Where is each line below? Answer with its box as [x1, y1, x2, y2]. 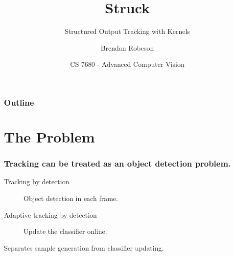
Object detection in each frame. [23, 193, 118, 203]
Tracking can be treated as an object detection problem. [4, 157, 231, 170]
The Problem [4, 127, 95, 147]
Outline [4, 96, 34, 108]
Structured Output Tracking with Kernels [65, 26, 190, 36]
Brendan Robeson [100, 42, 154, 53]
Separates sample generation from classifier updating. [4, 242, 164, 253]
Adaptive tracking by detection [4, 209, 97, 220]
